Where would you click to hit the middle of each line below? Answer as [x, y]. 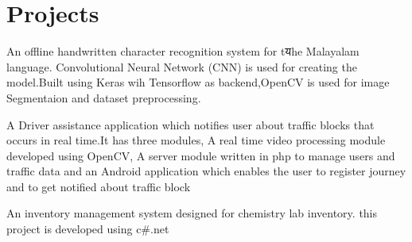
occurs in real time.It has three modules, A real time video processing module [196, 140]
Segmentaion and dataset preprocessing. [104, 97]
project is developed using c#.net [88, 229]
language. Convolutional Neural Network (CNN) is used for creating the [182, 66]
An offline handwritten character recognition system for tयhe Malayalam [183, 51]
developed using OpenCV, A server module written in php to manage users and [201, 155]
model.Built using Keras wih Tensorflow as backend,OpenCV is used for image [198, 82]
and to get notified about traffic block [99, 186]
